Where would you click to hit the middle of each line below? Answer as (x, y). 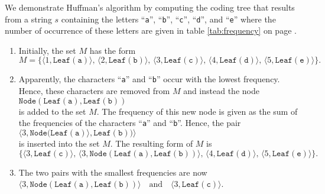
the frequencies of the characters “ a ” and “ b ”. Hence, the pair (130, 123)
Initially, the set (47, 50)
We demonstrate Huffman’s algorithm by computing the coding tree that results (150, 7)
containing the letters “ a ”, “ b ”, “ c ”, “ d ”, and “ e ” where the (168, 19)
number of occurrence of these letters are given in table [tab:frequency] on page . (151, 30)
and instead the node (221, 91)
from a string (28, 19)
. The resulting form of (152, 143)
